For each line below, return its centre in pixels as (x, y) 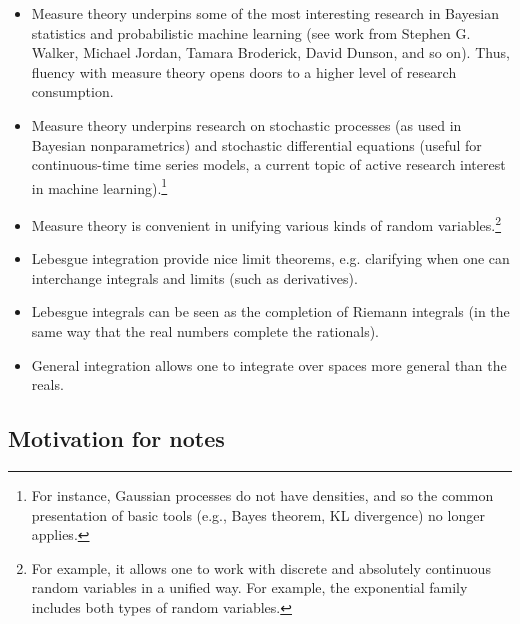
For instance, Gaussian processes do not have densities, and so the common (262, 495)
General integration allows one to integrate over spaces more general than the (269, 364)
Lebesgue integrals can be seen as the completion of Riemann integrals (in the (270, 311)
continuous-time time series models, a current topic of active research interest (268, 164)
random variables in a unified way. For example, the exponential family (249, 587)
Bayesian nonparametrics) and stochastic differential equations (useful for (256, 144)
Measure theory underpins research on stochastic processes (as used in (246, 124)
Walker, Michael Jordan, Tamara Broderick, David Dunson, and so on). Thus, (270, 52)
